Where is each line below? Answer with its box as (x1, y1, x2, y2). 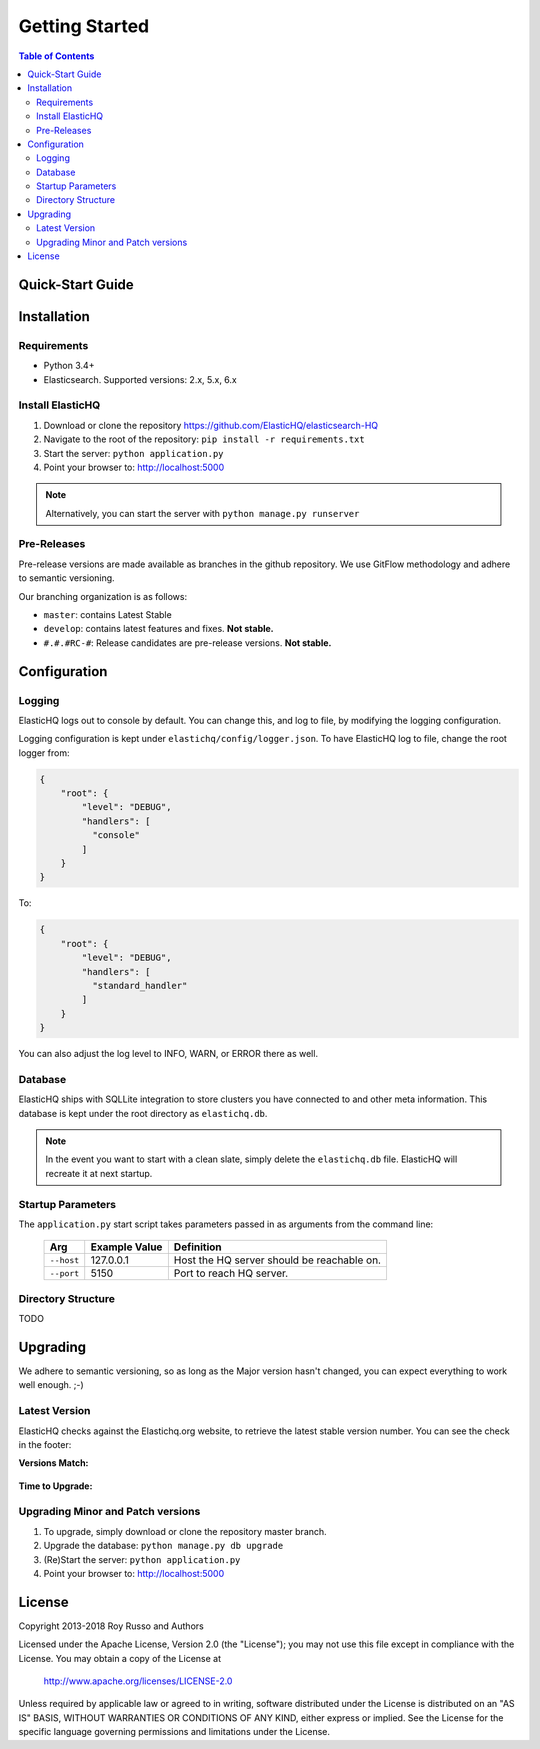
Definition (173, 1240, 222, 1254)
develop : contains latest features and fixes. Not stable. (43, 623, 274, 635)
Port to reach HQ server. (173, 1266, 289, 1280)
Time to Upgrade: (18, 1480, 93, 1492)
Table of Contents (18, 50, 95, 62)
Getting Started (18, 15, 150, 37)
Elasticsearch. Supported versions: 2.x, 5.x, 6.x (43, 373, 237, 385)
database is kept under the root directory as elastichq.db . (18, 1107, 268, 1119)
